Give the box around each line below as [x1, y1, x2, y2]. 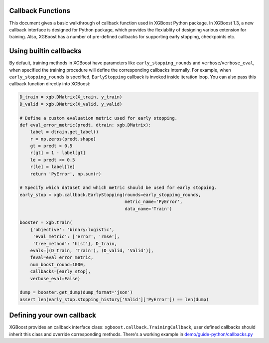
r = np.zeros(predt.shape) [30, 136, 97, 142]
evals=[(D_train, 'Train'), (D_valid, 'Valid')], [30, 247, 154, 253]
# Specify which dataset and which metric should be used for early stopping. [19, 185, 217, 190]
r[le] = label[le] [30, 164, 75, 170]
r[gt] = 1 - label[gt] [30, 150, 86, 156]
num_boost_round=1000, [30, 262, 86, 267]
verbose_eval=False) [30, 276, 81, 281]
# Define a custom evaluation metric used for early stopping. [19, 115, 178, 121]
